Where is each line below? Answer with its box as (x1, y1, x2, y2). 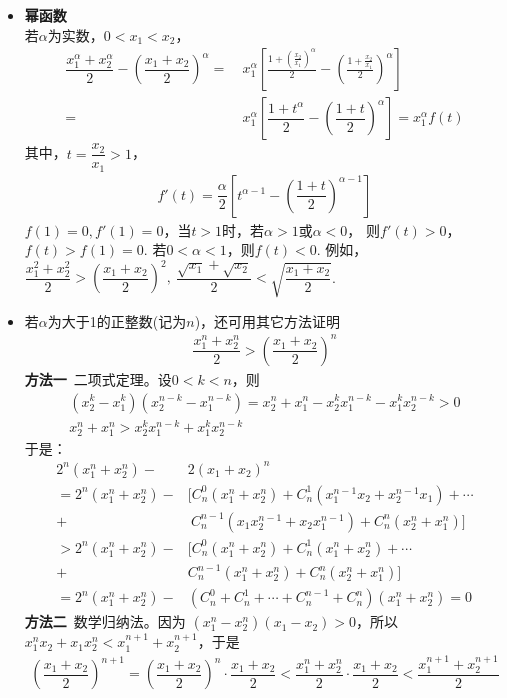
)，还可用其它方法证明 (194, 310, 341, 331)
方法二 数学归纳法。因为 (24, 611, 186, 632)
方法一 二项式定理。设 (24, 368, 172, 389)
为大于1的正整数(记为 (47, 310, 187, 331)
